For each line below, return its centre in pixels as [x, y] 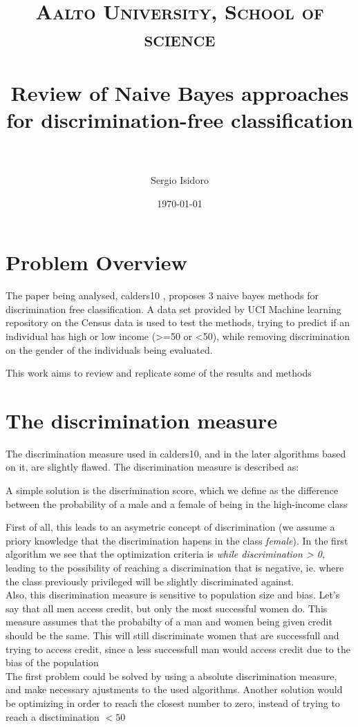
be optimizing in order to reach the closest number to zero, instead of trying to [173, 702]
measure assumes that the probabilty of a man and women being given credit [169, 622]
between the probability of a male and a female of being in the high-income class [177, 503]
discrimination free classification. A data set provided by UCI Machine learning [173, 309]
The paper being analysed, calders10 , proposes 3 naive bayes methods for [162, 295]
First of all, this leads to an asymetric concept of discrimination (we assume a [170, 527]
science [180, 38]
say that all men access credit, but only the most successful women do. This [167, 608]
